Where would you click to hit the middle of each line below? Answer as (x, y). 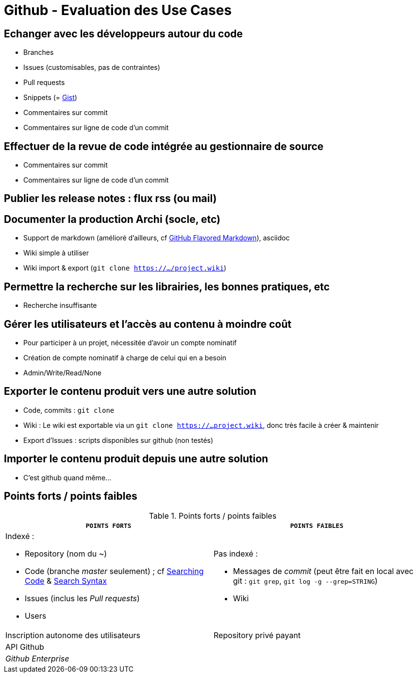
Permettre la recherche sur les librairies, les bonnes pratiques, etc (167, 287)
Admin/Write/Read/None (62, 372)
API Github (25, 647)
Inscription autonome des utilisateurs (73, 635)
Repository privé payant (257, 635)
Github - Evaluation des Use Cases (118, 10)
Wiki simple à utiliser (56, 253)
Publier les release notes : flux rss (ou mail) (110, 199)
